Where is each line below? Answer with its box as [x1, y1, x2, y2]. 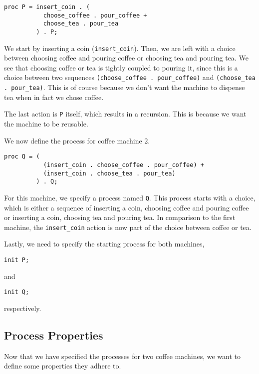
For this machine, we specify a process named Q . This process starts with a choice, [4, 192, 256, 202]
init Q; [4, 288, 29, 296]
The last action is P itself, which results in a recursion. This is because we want [4, 108, 247, 119]
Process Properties [4, 327, 103, 342]
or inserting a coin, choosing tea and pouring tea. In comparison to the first [4, 212, 236, 222]
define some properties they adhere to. [4, 360, 121, 371]
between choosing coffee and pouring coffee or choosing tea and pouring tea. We [4, 52, 249, 63]
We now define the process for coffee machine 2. [4, 135, 150, 145]
